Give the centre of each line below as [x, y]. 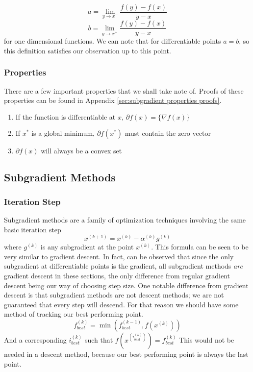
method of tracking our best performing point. [74, 314]
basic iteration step [33, 229]
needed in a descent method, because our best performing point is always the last [126, 354]
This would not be [207, 340]
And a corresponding [35, 340]
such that [99, 340]
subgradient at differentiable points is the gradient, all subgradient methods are [123, 266]
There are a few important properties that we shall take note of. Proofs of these [124, 90]
